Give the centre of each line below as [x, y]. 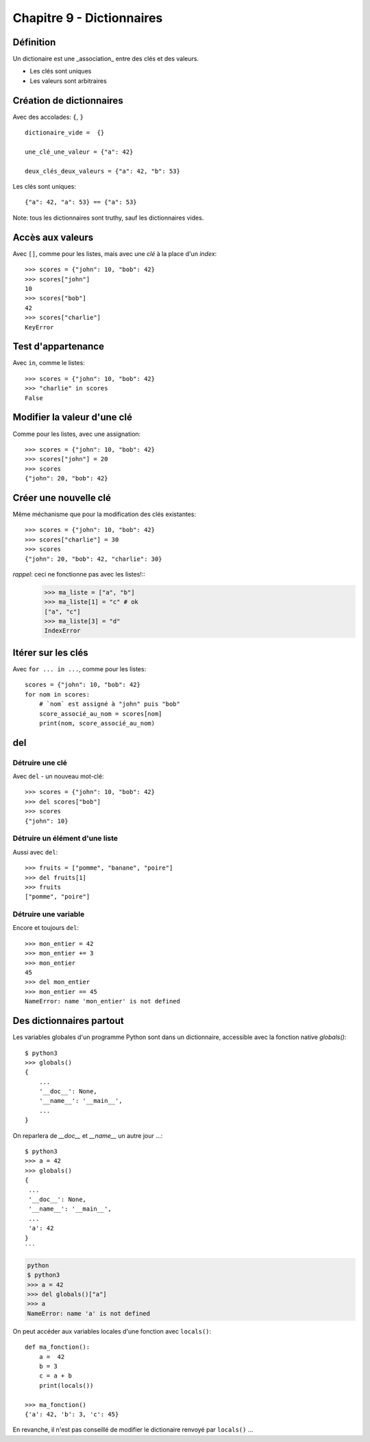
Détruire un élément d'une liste [65, 839]
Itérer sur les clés [50, 652]
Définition [34, 42]
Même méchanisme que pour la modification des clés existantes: [104, 514]
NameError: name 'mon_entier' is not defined [103, 1001]
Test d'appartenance [58, 347]
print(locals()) [66, 1385]
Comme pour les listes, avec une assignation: [77, 434]
